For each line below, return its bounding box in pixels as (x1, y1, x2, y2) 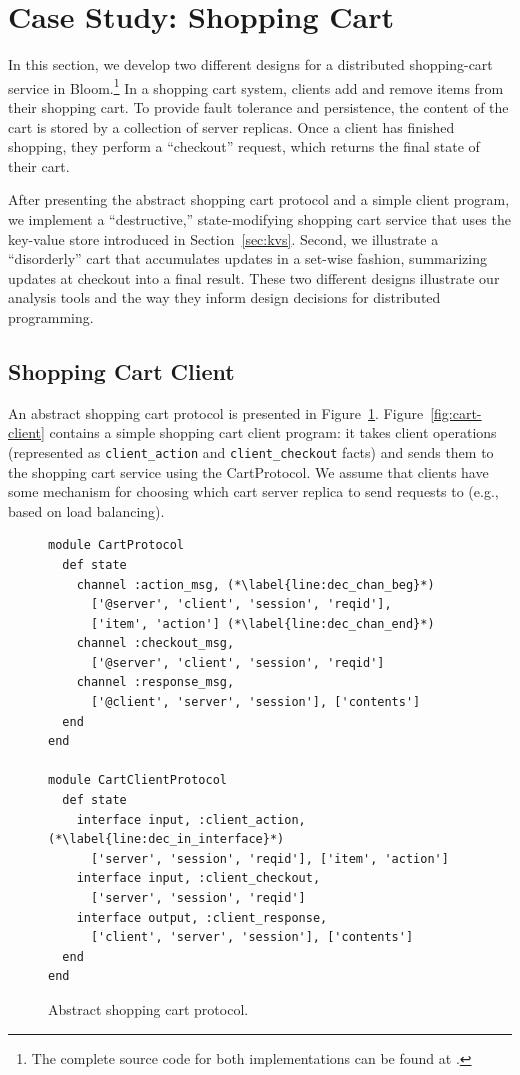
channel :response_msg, (76, 675, 235, 690)
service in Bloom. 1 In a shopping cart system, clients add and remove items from (8, 74, 504, 98)
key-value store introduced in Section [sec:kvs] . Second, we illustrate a (8, 228, 439, 249)
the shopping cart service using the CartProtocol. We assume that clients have (8, 461, 489, 482)
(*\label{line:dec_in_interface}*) (48, 832, 285, 847)
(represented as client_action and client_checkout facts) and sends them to (8, 441, 494, 462)
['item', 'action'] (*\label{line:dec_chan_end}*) (90, 616, 435, 631)
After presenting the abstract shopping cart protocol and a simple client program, (8, 189, 510, 210)
